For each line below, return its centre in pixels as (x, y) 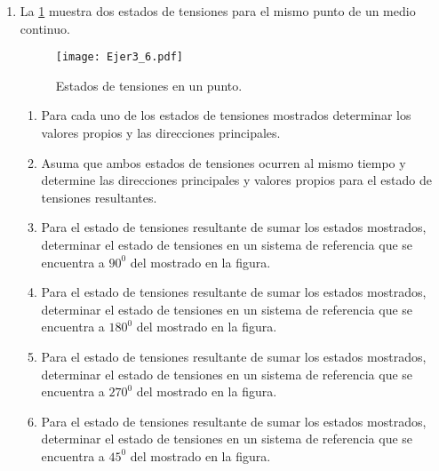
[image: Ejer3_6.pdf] (119, 57)
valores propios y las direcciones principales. (161, 133)
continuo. (45, 28)
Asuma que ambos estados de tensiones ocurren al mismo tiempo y (223, 162)
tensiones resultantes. (99, 197)
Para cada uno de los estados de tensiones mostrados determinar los (226, 115)
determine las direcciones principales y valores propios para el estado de (236, 180)
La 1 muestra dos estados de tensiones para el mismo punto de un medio (218, 11)
